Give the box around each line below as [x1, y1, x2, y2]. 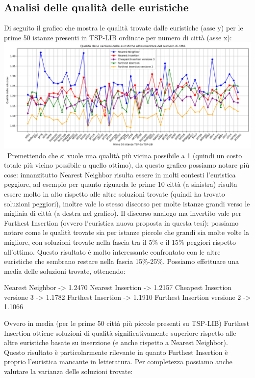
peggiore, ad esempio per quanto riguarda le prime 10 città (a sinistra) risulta [4, 179, 237, 189]
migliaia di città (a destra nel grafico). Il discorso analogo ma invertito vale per [4, 208, 242, 218]
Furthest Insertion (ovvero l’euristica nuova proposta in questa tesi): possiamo [4, 217, 239, 228]
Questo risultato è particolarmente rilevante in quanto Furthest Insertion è [4, 347, 228, 357]
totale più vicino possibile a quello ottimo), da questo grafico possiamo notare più [4, 160, 250, 170]
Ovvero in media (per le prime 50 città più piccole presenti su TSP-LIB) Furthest [4, 318, 250, 328]
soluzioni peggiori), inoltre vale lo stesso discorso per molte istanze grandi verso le [4, 198, 250, 208]
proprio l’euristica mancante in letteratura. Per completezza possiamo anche [4, 356, 232, 367]
